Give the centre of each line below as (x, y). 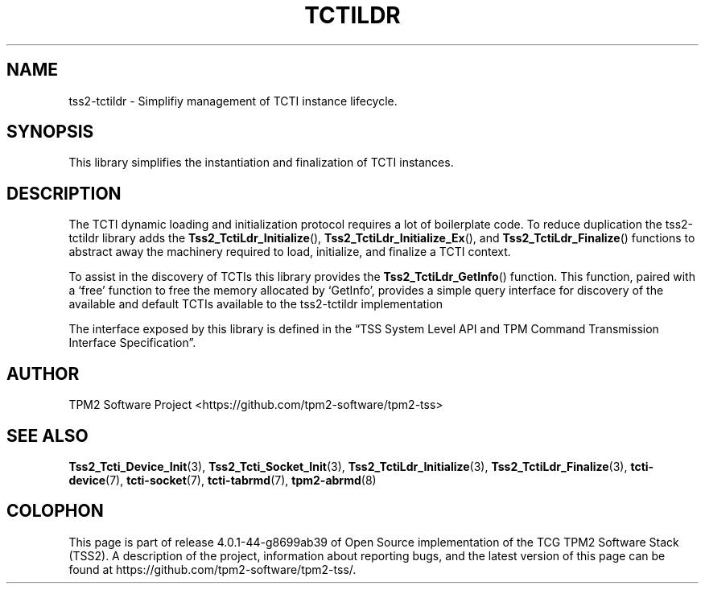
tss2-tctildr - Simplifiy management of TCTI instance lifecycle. (233, 101)
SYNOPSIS (50, 132)
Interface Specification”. (132, 343)
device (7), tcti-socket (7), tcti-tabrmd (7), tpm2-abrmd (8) (223, 480)
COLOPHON (55, 511)
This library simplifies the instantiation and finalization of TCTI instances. (261, 163)
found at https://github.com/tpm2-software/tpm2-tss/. (212, 569)
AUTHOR (43, 373)
